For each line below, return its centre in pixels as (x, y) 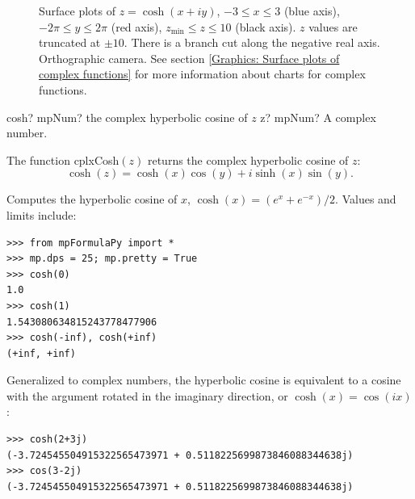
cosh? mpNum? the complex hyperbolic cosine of (127, 117)
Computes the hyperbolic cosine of (92, 199)
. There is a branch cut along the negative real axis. (252, 42)
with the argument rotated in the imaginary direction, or (147, 395)
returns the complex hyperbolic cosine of (248, 159)
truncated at (70, 42)
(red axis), (136, 26)
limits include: (42, 214)
